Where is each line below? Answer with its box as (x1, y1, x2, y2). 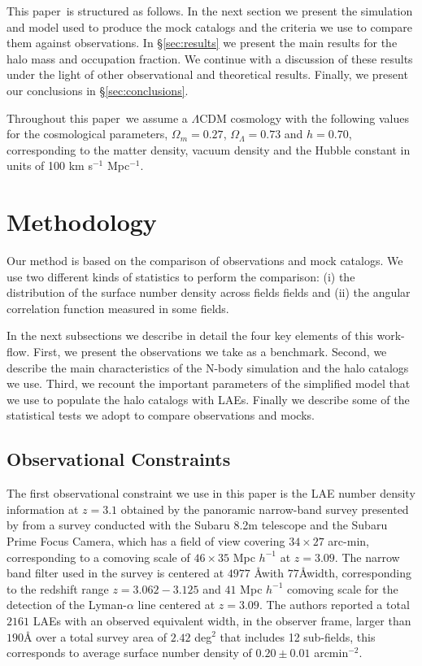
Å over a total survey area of (24, 628, 167, 645)
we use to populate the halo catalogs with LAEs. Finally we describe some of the (7, 390, 410, 407)
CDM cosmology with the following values (199, 109, 409, 126)
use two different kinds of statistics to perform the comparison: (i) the (7, 268, 355, 285)
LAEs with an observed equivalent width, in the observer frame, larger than (33, 612, 411, 629)
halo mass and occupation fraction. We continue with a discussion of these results (7, 50, 413, 67)
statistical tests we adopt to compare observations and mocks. (7, 407, 315, 424)
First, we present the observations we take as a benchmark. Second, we (33, 343, 387, 360)
